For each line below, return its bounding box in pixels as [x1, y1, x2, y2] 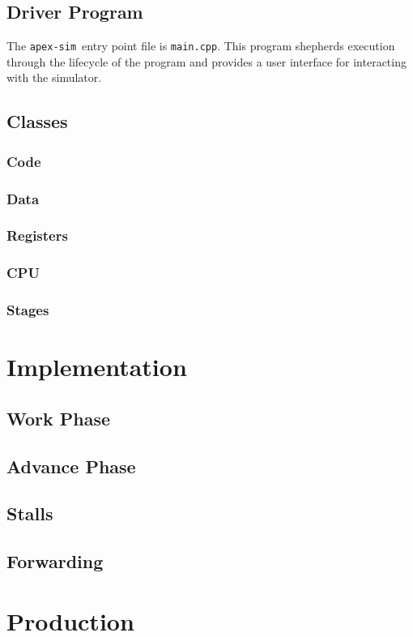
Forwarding [6, 549, 104, 574]
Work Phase [6, 405, 111, 430]
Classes [6, 109, 68, 134]
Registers [6, 225, 68, 246]
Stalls [6, 501, 53, 526]
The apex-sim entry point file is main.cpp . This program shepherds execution [6, 37, 395, 54]
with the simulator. [6, 69, 102, 86]
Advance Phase [6, 453, 136, 478]
